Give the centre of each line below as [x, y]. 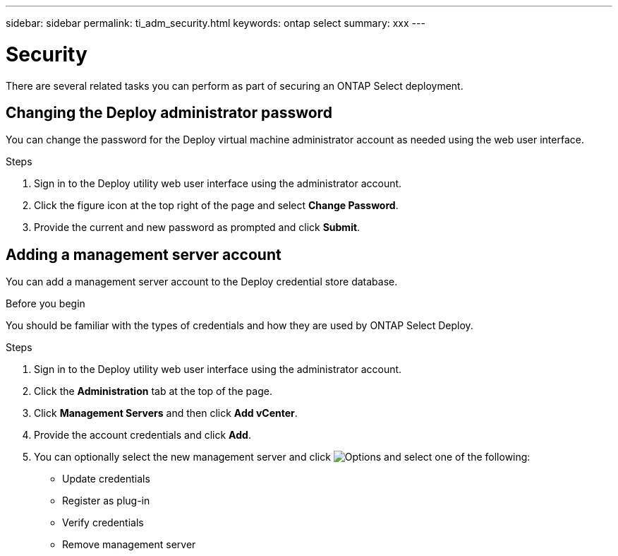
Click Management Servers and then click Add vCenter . [166, 413]
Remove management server [129, 545]
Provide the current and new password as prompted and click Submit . [197, 227]
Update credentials [106, 479]
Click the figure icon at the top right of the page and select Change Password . [216, 206]
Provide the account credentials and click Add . [143, 435]
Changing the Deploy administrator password [169, 112]
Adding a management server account [144, 254]
